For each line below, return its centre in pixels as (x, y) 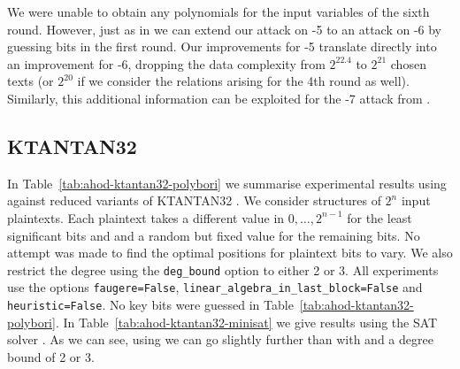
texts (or (31, 81)
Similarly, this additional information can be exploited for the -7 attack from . (219, 98)
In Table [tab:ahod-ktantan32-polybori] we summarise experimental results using (227, 183)
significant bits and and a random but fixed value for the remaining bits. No (214, 235)
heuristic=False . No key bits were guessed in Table (150, 305)
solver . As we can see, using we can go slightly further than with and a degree (220, 339)
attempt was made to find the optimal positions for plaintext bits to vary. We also (230, 253)
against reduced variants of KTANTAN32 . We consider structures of (194, 200)
